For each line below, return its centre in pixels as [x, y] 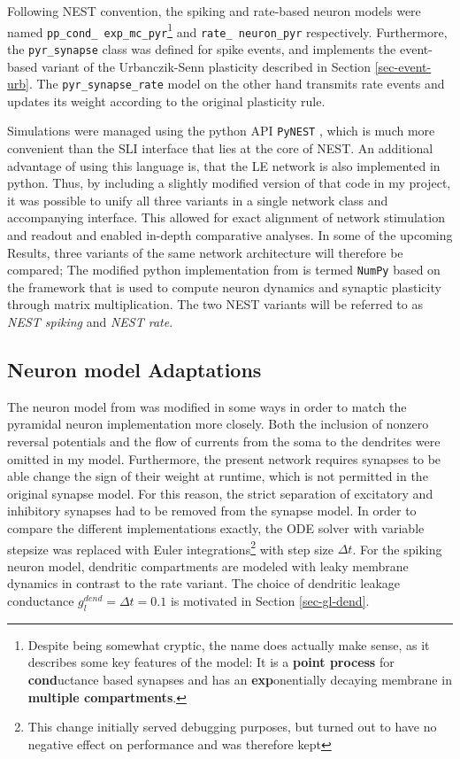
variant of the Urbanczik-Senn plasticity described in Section [206, 66]
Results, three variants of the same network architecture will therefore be [205, 252]
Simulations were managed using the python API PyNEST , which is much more [221, 131]
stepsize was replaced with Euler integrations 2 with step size [171, 547]
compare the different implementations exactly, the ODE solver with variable [216, 528]
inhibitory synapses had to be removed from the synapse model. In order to [212, 511]
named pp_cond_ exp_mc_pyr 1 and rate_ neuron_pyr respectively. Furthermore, [227, 30]
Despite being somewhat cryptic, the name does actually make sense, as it [229, 644]
